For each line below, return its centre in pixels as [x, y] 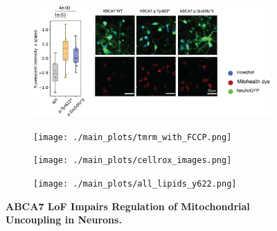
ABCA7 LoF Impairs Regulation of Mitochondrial [128, 206]
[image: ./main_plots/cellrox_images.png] [133, 161]
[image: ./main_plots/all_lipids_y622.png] [135, 184]
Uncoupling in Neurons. [64, 220]
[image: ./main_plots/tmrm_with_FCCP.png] [133, 137]
